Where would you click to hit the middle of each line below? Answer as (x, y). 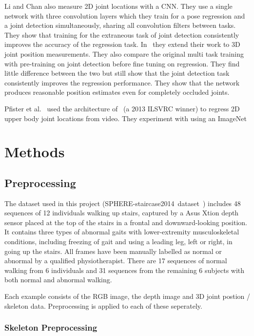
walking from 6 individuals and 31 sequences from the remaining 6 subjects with (125, 270)
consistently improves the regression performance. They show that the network (122, 82)
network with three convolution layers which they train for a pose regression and (125, 15)
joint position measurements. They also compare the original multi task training (124, 53)
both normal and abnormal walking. (58, 280)
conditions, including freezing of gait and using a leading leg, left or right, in (118, 241)
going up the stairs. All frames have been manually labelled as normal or (113, 251)
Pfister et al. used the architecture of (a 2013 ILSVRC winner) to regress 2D (122, 108)
